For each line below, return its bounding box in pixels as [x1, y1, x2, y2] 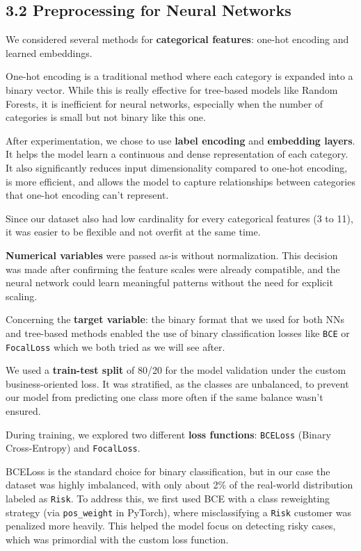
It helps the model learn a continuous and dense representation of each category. [6, 147, 348, 161]
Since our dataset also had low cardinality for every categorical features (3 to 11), [6, 211, 353, 225]
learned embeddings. [6, 45, 93, 60]
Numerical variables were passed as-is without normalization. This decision [6, 247, 338, 262]
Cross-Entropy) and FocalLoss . [6, 441, 141, 455]
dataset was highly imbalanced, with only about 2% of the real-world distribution [6, 477, 353, 492]
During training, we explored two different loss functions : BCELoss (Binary [6, 427, 331, 441]
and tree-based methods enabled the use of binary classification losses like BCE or [6, 325, 350, 340]
